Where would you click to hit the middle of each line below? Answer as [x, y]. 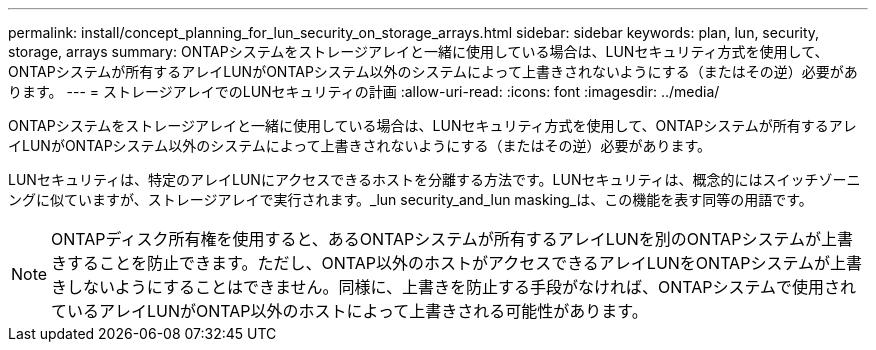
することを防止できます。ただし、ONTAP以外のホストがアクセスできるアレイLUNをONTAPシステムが [448, 263]
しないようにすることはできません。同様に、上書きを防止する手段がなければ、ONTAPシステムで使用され [461, 287]
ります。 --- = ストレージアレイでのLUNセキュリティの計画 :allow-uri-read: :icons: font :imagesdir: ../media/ [364, 91]
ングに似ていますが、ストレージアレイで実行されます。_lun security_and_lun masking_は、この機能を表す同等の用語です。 [410, 199]
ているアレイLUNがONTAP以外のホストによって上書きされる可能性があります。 [349, 311]
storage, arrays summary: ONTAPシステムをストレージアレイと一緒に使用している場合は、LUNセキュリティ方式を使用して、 [418, 51]
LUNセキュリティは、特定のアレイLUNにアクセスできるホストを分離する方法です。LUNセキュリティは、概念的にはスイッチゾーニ [434, 179]
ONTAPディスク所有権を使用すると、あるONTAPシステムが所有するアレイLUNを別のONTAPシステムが [436, 239]
